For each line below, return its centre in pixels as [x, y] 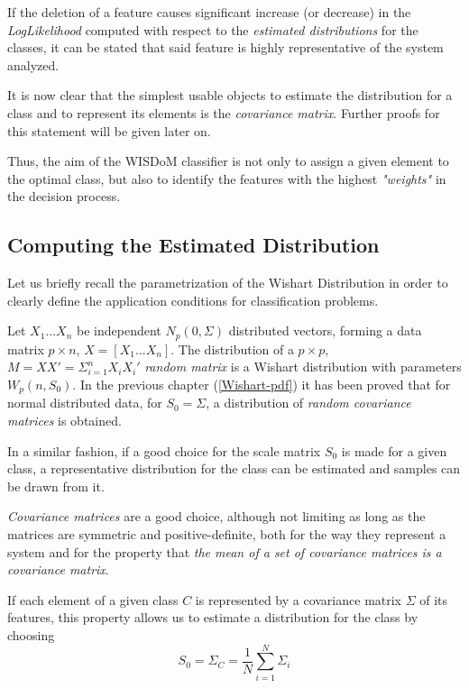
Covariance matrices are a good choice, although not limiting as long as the [216, 516]
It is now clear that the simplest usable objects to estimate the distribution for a [230, 95]
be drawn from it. [56, 486]
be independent [119, 330]
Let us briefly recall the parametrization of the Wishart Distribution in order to [228, 283]
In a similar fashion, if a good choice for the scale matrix [164, 450]
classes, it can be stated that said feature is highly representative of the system [225, 47]
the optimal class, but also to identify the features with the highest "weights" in [227, 178]
